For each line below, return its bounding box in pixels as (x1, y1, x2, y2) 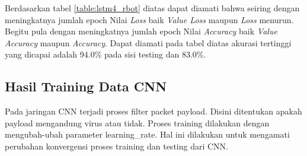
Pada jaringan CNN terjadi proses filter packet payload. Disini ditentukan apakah (5, 105, 302, 117)
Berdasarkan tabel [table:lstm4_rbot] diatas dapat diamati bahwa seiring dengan (5, 2, 300, 14)
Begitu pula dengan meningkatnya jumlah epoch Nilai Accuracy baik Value (5, 25, 277, 37)
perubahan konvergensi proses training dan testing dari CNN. (5, 139, 228, 152)
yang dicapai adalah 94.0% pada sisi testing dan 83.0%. (5, 48, 206, 61)
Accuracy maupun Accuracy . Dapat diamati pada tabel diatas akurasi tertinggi (5, 36, 292, 49)
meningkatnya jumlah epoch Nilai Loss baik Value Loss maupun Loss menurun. (5, 13, 294, 26)
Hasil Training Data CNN (5, 77, 167, 95)
